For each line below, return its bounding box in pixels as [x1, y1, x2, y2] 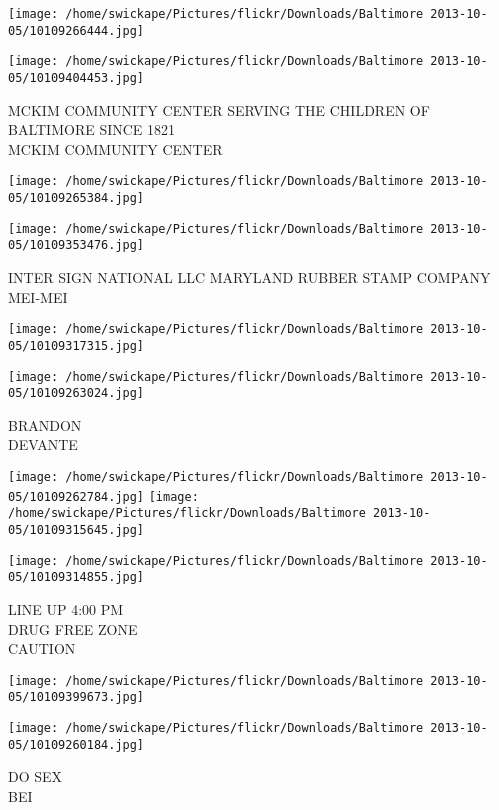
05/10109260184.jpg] [8, 737, 145, 752]
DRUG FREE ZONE [8, 618, 138, 639]
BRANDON [8, 414, 82, 435]
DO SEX [8, 766, 63, 787]
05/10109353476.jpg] [8, 238, 145, 253]
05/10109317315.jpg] [8, 338, 145, 353]
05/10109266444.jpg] [8, 23, 145, 38]
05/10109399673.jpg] [8, 690, 145, 705]
